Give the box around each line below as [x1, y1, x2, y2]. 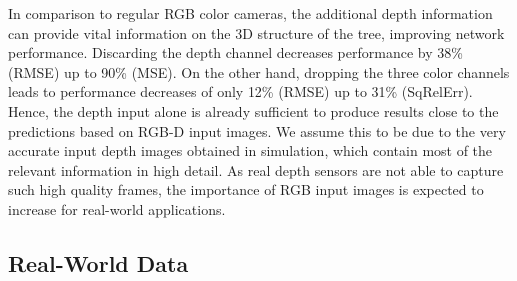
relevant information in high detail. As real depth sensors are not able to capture [8, 159, 504, 180]
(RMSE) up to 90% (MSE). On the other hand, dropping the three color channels [8, 61, 510, 82]
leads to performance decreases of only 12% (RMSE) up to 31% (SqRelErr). [8, 81, 473, 102]
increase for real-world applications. [8, 198, 226, 219]
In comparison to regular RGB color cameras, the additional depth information [8, 3, 493, 23]
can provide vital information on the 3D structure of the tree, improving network [8, 22, 505, 43]
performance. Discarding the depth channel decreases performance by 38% [8, 42, 463, 63]
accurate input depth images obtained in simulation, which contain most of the [8, 140, 493, 161]
